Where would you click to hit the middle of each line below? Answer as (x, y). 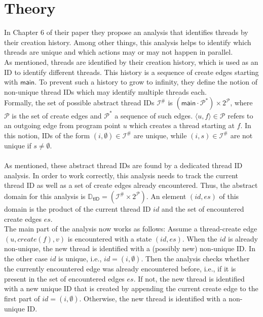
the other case (26, 258)
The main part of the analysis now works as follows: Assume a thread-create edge (131, 229)
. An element (166, 196)
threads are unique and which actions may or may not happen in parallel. (119, 52)
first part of (22, 298)
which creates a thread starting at (182, 125)
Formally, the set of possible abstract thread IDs (79, 103)
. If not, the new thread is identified (189, 278)
